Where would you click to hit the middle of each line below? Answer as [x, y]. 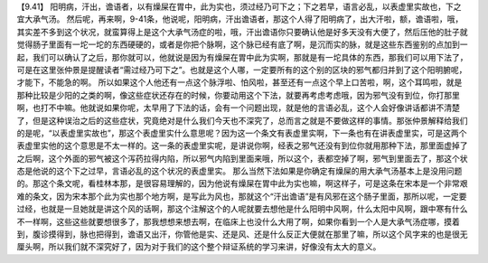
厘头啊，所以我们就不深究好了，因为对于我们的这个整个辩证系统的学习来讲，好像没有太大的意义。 [199, 247]
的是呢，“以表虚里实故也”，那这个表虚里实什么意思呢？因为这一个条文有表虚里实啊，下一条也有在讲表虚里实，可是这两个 [242, 133]
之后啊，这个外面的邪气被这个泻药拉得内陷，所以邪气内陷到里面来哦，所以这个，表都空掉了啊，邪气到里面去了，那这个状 [242, 158]
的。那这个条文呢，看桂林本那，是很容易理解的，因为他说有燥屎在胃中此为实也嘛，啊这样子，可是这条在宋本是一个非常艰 [242, 183]
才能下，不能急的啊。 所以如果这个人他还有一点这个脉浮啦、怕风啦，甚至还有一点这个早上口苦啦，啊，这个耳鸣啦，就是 [239, 82]
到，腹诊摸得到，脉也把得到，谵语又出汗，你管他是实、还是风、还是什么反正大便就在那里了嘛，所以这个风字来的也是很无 [242, 234]
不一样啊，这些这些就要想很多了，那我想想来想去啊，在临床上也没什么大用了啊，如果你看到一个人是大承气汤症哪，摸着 [238, 221]
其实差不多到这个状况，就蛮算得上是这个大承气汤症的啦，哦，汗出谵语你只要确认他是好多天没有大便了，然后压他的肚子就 [242, 32]
